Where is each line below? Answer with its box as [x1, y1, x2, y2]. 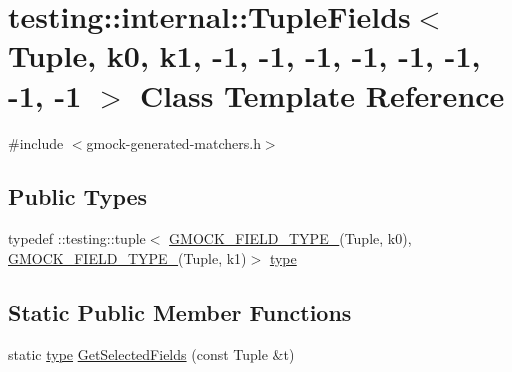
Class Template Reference [140, 74, 505, 115]
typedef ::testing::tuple [8, 228, 146, 249]
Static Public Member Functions [8, 296, 352, 327]
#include [8, 132, 64, 153]
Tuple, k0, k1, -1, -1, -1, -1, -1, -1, [8, 35, 481, 76]
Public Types [8, 181, 148, 212]
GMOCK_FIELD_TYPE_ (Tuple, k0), [169, 228, 412, 249]
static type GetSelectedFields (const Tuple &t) [8, 343, 295, 364]
